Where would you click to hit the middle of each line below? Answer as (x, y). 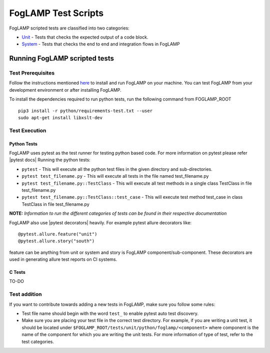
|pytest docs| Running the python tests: (50, 160)
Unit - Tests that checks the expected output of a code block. (85, 37)
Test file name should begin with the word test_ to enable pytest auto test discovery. (110, 313)
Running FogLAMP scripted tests (62, 58)
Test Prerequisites (32, 73)
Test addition (25, 294)
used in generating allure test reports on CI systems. (63, 259)
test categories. (38, 341)
